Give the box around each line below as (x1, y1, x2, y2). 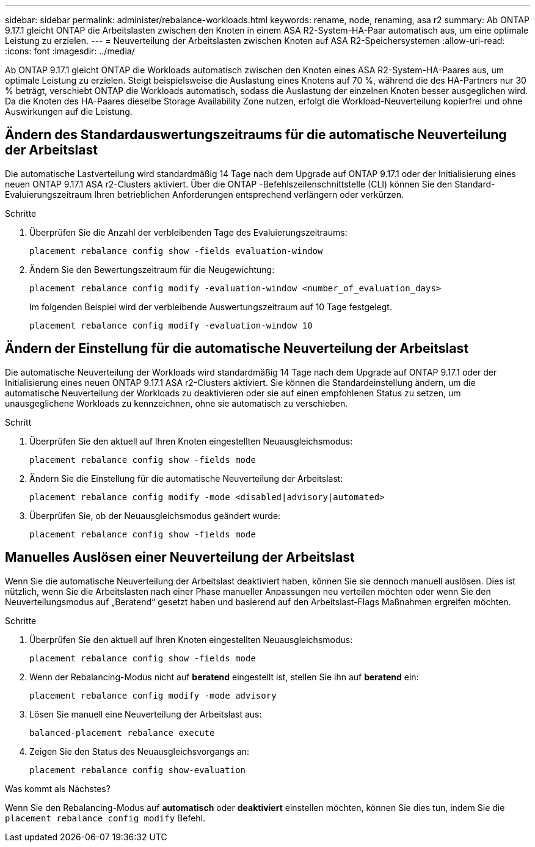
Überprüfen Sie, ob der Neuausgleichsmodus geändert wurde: (29, 510, 281, 521)
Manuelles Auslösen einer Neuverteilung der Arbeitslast (5, 550, 355, 565)
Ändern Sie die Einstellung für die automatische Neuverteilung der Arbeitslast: (29, 473, 343, 484)
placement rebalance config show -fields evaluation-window (29, 245, 323, 256)
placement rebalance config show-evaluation (29, 765, 246, 775)
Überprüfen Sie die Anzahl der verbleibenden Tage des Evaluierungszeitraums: (29, 227, 348, 238)
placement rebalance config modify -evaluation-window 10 (29, 320, 313, 330)
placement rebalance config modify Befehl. (5, 812, 206, 823)
